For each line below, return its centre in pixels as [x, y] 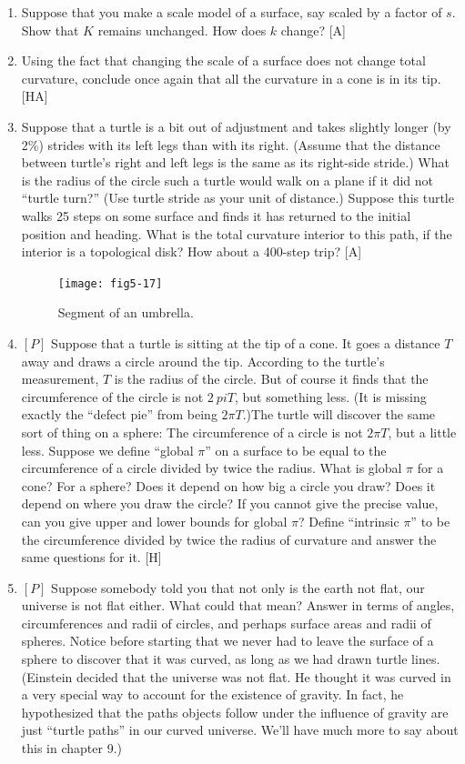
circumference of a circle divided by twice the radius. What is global [212, 468]
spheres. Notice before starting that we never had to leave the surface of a [227, 641]
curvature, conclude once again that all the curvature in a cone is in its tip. [231, 78]
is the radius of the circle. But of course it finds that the [271, 379]
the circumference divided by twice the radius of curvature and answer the [229, 539]
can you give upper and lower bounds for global [154, 521]
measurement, [60, 379]
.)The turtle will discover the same [339, 414]
